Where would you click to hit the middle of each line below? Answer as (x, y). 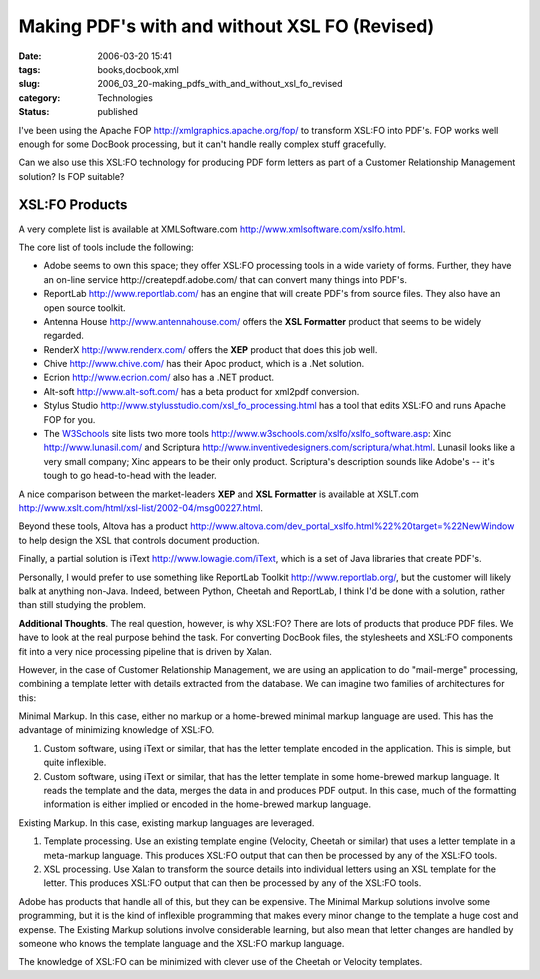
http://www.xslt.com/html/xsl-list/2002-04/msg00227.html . (141, 508)
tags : (29, 69)
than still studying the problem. (82, 605)
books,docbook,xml (138, 69)
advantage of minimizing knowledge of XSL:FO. (116, 730)
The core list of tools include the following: (106, 247)
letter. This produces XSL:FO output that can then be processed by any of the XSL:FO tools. (232, 883)
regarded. (64, 336)
